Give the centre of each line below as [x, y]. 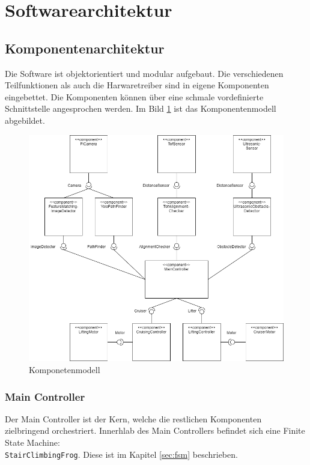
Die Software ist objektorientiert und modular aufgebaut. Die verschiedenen [144, 73]
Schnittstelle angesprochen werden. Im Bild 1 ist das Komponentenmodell [141, 108]
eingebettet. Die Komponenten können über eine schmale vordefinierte [134, 96]
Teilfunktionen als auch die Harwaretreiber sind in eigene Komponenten [137, 85]
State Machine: [32, 442]
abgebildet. [25, 120]
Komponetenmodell [65, 370]
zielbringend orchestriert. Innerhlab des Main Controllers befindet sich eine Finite [155, 430]
